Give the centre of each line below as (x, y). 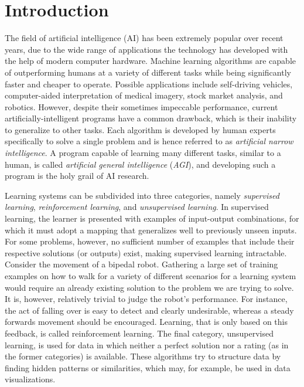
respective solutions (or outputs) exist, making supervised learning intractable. (146, 252)
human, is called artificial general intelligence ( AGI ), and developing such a (140, 164)
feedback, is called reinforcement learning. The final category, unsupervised (139, 333)
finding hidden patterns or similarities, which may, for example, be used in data (148, 367)
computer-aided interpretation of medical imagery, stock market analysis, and (144, 95)
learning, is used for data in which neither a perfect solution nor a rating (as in (147, 344)
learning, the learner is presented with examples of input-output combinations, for (152, 218)
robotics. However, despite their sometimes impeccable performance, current (141, 106)
